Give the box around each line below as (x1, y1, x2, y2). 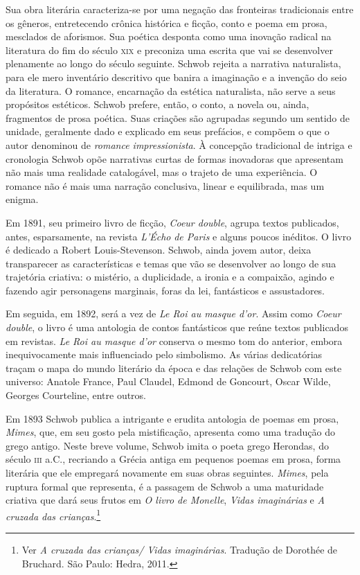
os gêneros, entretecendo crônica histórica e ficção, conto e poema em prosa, (6, 15, 327, 30)
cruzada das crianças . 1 (6, 506, 101, 523)
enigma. (6, 192, 39, 206)
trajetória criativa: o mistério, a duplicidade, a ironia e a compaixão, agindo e (6, 269, 334, 284)
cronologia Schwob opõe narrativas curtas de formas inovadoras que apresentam (6, 151, 343, 166)
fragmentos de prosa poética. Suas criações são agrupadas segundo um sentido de (6, 110, 350, 125)
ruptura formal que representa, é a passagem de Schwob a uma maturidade (6, 479, 324, 493)
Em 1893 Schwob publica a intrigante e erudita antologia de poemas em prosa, (6, 411, 339, 425)
